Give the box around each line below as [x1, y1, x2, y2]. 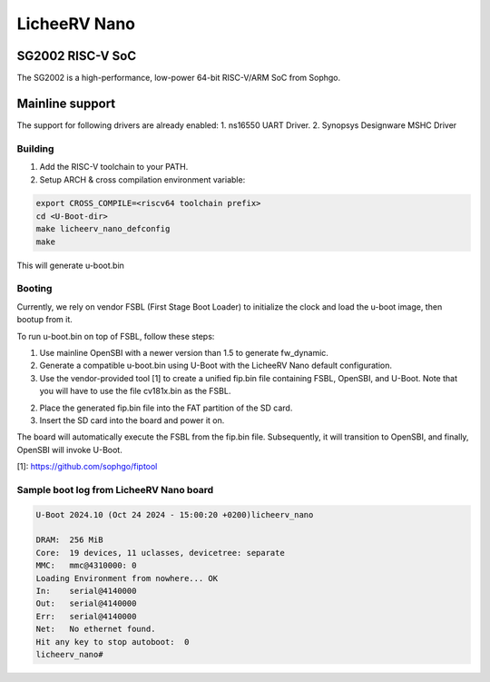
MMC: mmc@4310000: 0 [35, 560, 137, 571]
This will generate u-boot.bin [16, 260, 124, 271]
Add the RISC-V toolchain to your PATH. [39, 162, 189, 173]
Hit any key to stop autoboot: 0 [35, 637, 190, 647]
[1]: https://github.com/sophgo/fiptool [16, 461, 158, 472]
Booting [16, 282, 53, 295]
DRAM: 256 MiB [35, 535, 103, 545]
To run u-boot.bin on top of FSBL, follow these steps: [16, 331, 215, 341]
